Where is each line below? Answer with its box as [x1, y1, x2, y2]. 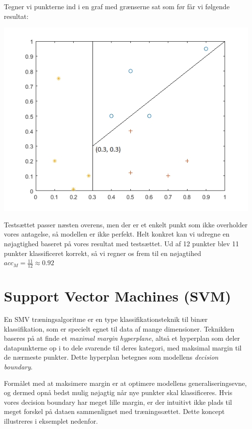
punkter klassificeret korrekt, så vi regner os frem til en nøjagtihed [4, 248, 201, 258]
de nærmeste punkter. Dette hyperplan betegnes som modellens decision [4, 352, 219, 362]
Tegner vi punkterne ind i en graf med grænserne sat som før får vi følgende [4, 1, 230, 11]
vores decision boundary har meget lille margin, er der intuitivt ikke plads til [4, 397, 232, 407]
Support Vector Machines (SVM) [4, 286, 231, 306]
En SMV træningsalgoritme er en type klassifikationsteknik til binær [4, 314, 208, 324]
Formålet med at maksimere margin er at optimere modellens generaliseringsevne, [4, 378, 247, 388]
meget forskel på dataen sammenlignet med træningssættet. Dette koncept [4, 406, 225, 416]
